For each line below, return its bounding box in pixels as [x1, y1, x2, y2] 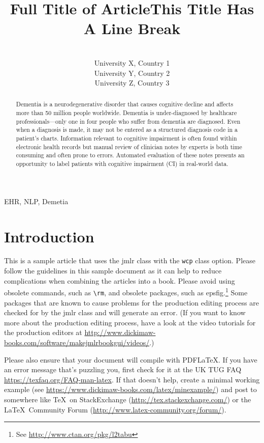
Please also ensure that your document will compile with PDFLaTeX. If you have [4, 354, 257, 365]
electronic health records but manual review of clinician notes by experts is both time [16, 142, 242, 151]
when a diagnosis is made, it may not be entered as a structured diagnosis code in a [16, 125, 238, 134]
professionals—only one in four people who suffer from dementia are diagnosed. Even [16, 117, 241, 125]
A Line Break [83, 18, 181, 39]
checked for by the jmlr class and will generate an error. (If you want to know [4, 307, 246, 318]
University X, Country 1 [94, 57, 170, 68]
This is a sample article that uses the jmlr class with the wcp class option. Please [4, 255, 255, 266]
